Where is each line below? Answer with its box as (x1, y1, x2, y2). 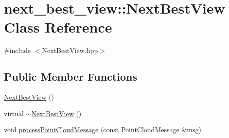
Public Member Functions (4, 69, 137, 84)
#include (4, 45, 31, 55)
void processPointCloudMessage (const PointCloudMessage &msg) (4, 124, 201, 135)
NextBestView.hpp (42, 45, 98, 55)
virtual (4, 108, 24, 118)
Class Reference (4, 17, 112, 37)
